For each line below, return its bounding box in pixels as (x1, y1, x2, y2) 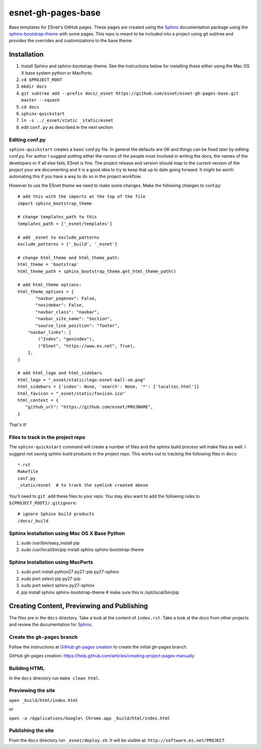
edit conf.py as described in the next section (21, 124, 114, 130)
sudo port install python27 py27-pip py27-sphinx (21, 569, 119, 575)
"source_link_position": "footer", (35, 323, 120, 328)
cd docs (21, 104, 40, 110)
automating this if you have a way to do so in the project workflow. (9, 174, 142, 179)
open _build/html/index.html (9, 698, 79, 703)
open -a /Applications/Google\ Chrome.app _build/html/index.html (9, 716, 171, 721)
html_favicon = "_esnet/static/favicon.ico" (17, 391, 126, 396)
